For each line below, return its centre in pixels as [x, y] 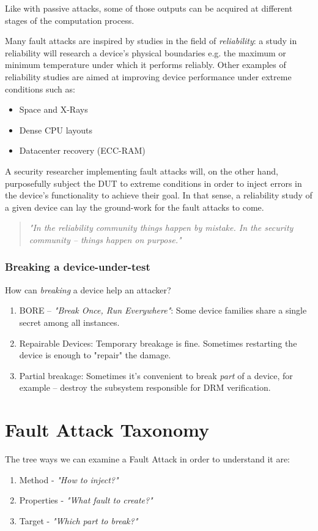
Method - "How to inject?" [69, 479]
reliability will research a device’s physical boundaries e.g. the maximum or [146, 52]
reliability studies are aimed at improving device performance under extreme [148, 76]
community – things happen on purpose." [105, 239]
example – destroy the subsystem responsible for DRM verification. [145, 387]
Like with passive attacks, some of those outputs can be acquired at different [149, 8]
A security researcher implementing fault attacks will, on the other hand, [142, 171]
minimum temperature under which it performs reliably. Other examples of [146, 65]
